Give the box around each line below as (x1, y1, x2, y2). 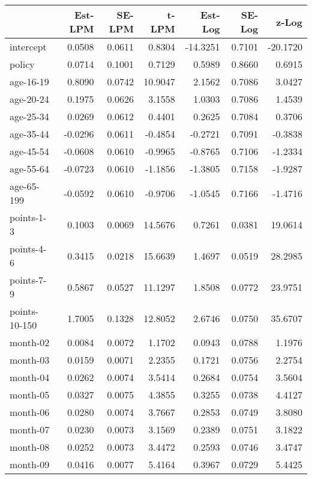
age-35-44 (10, 127, 49, 141)
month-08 (10, 440, 50, 454)
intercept (10, 40, 47, 53)
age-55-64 (10, 162, 49, 175)
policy (10, 57, 35, 71)
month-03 (10, 353, 50, 367)
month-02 (10, 335, 50, 349)
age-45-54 (10, 144, 49, 158)
